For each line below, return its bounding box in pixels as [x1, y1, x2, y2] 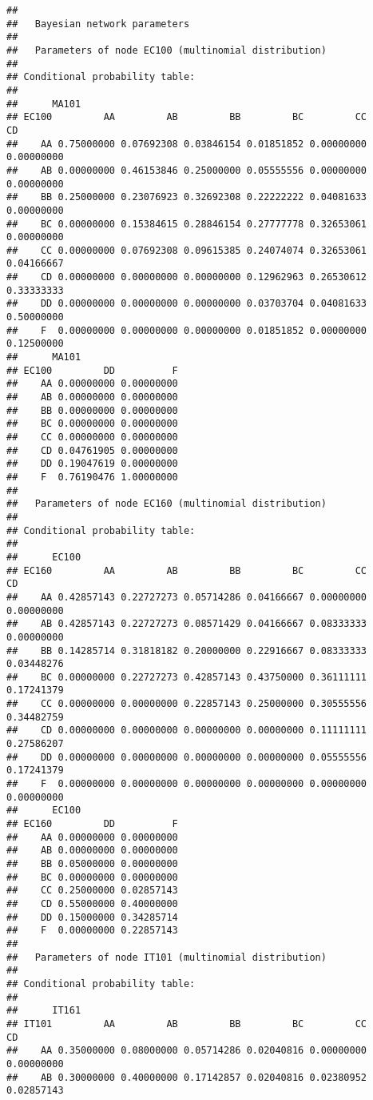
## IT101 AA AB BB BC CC [6, 1018, 367, 1030]
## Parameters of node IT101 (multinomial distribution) [6, 951, 327, 963]
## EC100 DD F [6, 364, 178, 376]
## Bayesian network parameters [6, 18, 190, 30]
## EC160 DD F [6, 818, 178, 830]
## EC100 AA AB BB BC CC [6, 111, 367, 123]
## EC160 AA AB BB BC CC [6, 564, 367, 576]
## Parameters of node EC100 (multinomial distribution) [6, 44, 327, 56]
